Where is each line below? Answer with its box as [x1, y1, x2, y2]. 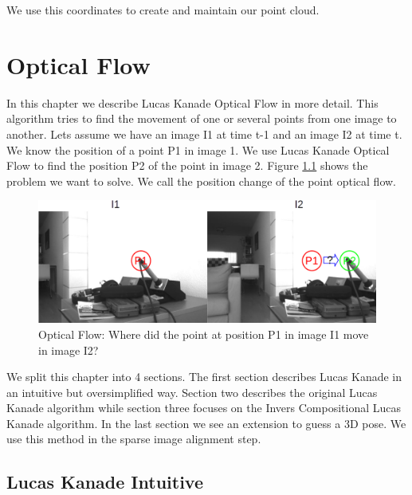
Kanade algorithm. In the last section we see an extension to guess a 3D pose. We [6, 414, 406, 431]
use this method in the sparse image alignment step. [6, 430, 261, 447]
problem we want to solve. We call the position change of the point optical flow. [6, 172, 397, 189]
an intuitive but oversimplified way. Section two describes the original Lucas [6, 383, 378, 400]
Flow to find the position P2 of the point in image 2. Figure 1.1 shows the [6, 157, 368, 174]
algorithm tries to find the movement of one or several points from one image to [6, 110, 397, 127]
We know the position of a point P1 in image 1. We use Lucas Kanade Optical [6, 141, 390, 158]
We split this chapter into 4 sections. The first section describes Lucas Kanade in [6, 368, 402, 385]
